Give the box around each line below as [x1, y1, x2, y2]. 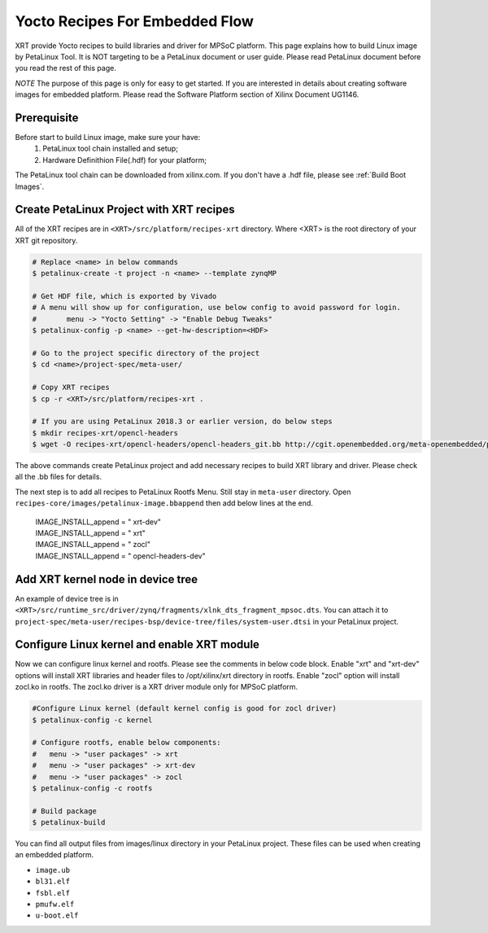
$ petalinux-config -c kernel [32, 715, 153, 725]
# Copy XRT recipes [32, 383, 110, 392]
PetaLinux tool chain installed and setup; [42, 143, 179, 154]
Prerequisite [15, 111, 79, 125]
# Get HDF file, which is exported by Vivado [32, 291, 217, 301]
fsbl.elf [35, 888, 71, 897]
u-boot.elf [35, 911, 79, 920]
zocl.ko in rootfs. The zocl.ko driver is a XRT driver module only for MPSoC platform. [15, 682, 298, 692]
